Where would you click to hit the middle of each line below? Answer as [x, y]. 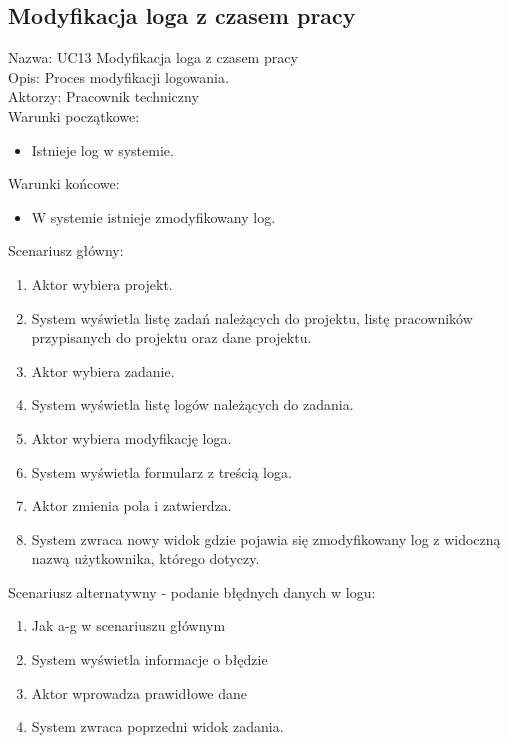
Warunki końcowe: [64, 183]
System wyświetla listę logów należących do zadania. [192, 404]
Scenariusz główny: [66, 250]
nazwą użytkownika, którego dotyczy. [145, 558]
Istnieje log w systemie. [102, 149]
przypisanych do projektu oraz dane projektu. [171, 337]
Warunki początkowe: [74, 115]
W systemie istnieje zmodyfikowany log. [153, 216]
